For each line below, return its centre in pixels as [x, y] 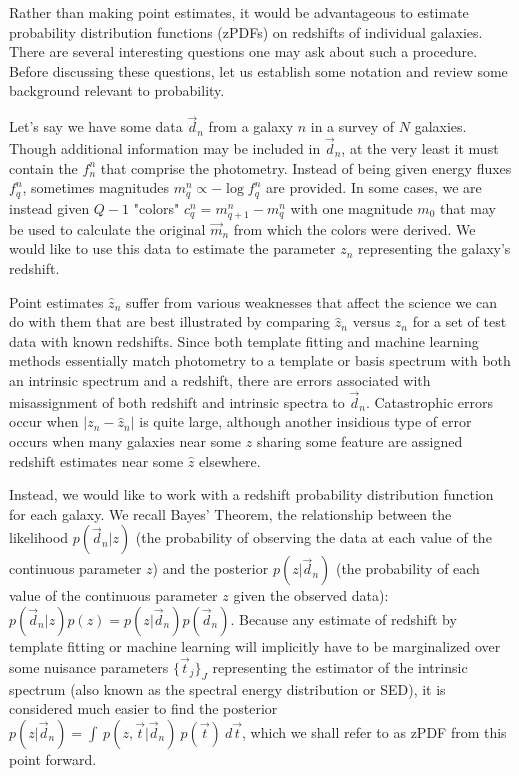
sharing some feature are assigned [359, 440]
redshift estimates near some [96, 460]
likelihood [39, 537]
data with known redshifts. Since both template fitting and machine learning [244, 340]
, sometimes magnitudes [95, 187]
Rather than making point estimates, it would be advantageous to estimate [239, 12]
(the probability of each [407, 568]
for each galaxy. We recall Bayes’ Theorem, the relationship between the [230, 513]
